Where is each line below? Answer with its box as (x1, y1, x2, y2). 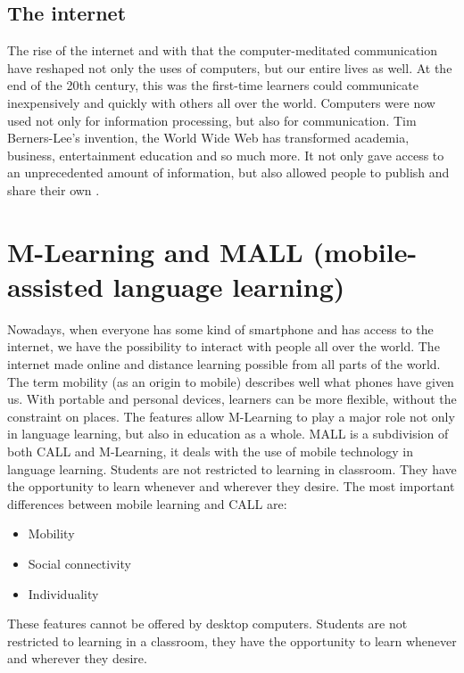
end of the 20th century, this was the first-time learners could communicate (7, 76, 418, 94)
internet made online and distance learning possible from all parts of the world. (7, 355, 441, 373)
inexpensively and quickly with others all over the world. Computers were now (7, 93, 435, 111)
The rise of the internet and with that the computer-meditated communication (7, 41, 438, 60)
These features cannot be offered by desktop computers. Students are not (7, 614, 408, 633)
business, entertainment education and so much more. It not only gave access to (7, 145, 444, 164)
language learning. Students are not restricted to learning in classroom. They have (7, 459, 457, 478)
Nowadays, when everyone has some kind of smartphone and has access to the (7, 319, 434, 338)
